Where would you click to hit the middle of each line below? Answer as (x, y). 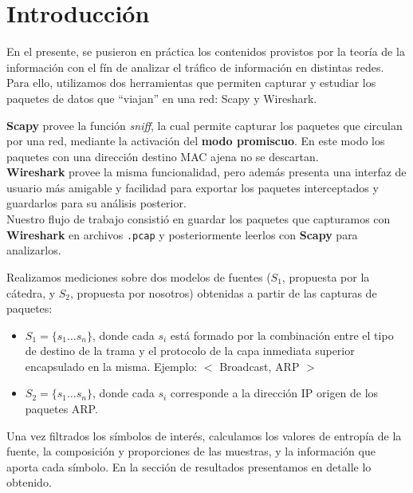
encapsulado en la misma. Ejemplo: (111, 366)
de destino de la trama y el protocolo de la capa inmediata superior (190, 351)
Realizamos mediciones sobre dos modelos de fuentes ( (139, 276)
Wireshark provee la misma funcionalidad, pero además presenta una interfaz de (206, 172)
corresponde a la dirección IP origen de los (274, 393)
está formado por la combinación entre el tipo (282, 335)
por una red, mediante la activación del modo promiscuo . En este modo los (196, 141)
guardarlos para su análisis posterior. (96, 203)
